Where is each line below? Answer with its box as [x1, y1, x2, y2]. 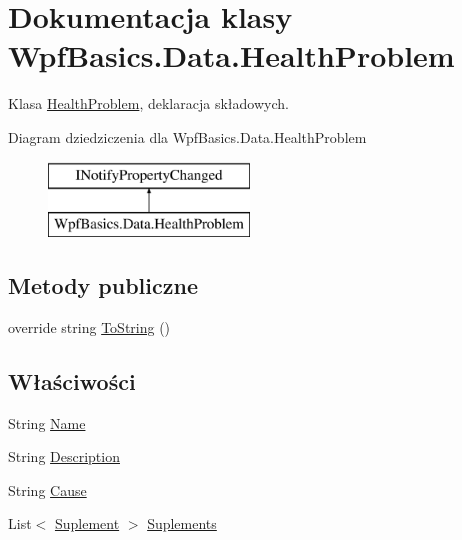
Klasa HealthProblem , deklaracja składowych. [8, 93, 289, 114]
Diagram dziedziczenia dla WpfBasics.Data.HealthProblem [8, 126, 367, 147]
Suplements [147, 513, 217, 534]
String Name [8, 412, 86, 433]
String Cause [8, 479, 87, 500]
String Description [8, 446, 120, 467]
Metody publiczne [8, 270, 198, 301]
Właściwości [8, 365, 136, 396]
